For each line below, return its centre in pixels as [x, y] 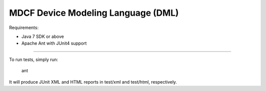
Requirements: [24, 28]
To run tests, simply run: [34, 60]
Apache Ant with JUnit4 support [54, 43]
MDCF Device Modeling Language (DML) [94, 13]
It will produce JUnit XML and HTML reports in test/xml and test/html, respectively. [93, 82]
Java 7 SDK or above [43, 36]
